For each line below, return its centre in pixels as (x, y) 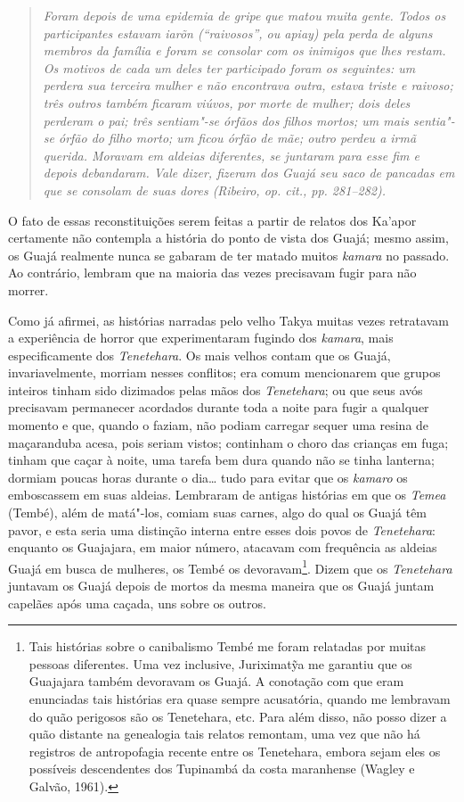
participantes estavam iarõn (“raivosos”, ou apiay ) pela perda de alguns (238, 33)
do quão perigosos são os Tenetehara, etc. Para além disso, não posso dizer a (238, 716)
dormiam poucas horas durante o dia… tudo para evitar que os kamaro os (208, 477)
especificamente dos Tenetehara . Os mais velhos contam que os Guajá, (199, 355)
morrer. (28, 289)
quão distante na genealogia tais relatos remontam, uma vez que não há (224, 734)
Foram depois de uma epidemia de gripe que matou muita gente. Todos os (244, 15)
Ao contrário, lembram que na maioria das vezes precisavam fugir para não (212, 273)
